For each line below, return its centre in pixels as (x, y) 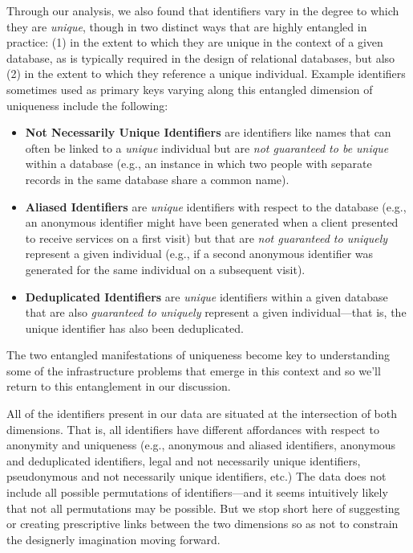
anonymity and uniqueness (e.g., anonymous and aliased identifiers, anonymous (201, 445)
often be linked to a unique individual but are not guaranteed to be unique (207, 147)
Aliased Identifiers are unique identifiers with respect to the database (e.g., (216, 206)
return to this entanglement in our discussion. (119, 386)
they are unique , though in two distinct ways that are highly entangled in (187, 26)
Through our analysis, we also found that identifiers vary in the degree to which (203, 10)
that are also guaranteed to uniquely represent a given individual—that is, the (216, 312)
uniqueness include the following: (87, 105)
